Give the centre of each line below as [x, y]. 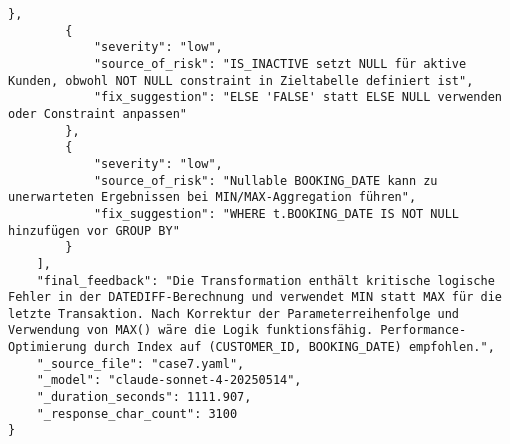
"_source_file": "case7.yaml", [140, 363]
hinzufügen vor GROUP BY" [94, 230]
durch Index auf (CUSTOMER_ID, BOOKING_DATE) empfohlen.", [294, 347]
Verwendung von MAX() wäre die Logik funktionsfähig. [191, 330]
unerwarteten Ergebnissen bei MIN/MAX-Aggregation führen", [212, 197]
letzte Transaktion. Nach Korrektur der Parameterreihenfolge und [234, 313]
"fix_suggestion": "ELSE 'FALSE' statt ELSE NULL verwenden [297, 97]
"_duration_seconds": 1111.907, [144, 397]
